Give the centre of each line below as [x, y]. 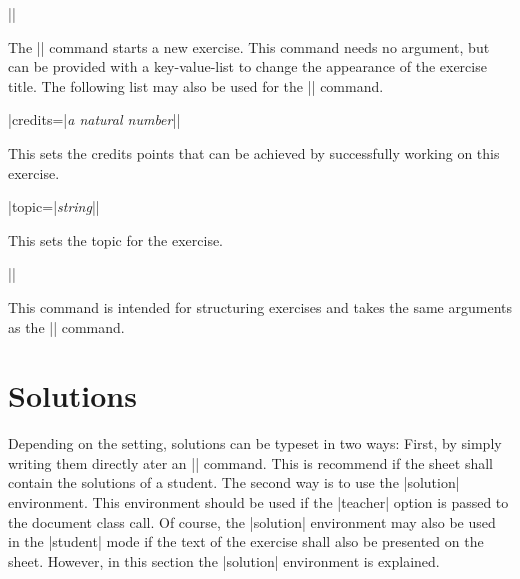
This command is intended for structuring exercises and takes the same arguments [260, 306]
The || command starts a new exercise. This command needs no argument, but [249, 46]
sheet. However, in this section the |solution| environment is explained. [224, 560]
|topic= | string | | [54, 206]
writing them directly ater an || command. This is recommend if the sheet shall [250, 462]
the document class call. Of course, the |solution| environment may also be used [252, 521]
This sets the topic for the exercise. [116, 239]
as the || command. [66, 326]
